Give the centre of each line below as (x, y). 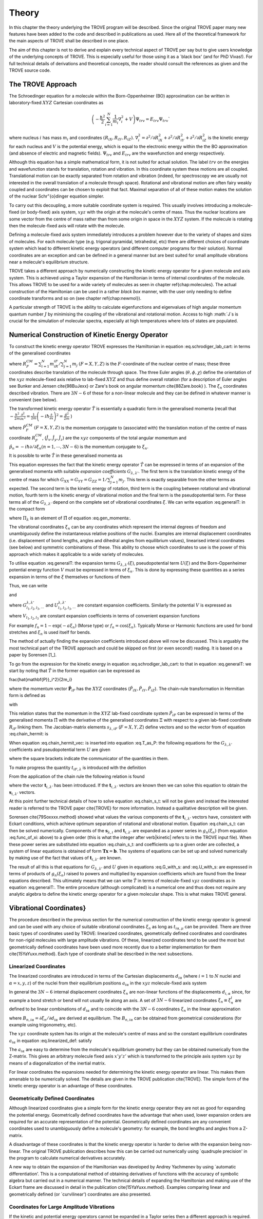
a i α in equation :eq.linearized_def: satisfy (50, 1041)
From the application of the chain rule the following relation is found (77, 777)
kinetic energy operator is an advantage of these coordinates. (71, 1086)
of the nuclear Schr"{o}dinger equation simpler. (57, 196)
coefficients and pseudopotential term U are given (60, 749)
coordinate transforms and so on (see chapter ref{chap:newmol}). (75, 298)
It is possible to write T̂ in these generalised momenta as (66, 455)
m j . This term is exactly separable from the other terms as (177, 480)
